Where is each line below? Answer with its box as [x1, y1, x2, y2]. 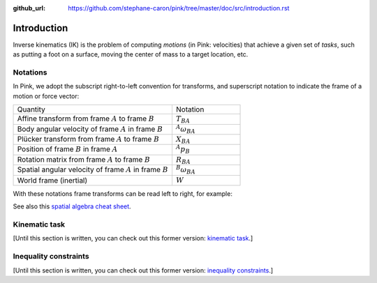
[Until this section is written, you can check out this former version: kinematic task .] [13, 234, 253, 243]
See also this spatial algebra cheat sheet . [13, 202, 132, 211]
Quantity [17, 105, 45, 114]
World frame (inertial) [17, 175, 88, 185]
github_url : [13, 4, 45, 12]
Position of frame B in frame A [17, 144, 118, 154]
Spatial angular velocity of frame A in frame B [17, 165, 169, 174]
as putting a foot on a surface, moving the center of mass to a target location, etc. [13, 50, 249, 59]
